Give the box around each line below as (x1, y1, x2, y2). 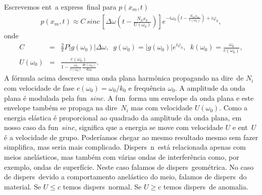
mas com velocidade (131, 102, 192, 113)
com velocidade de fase (4, 82, 75, 93)
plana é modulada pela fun (4, 92, 87, 103)
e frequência (128, 82, 166, 93)
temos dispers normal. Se (63, 181, 142, 191)
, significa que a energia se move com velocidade (75, 122, 223, 133)
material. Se (4, 181, 41, 191)
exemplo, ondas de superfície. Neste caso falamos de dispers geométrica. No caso (4, 161, 254, 172)
